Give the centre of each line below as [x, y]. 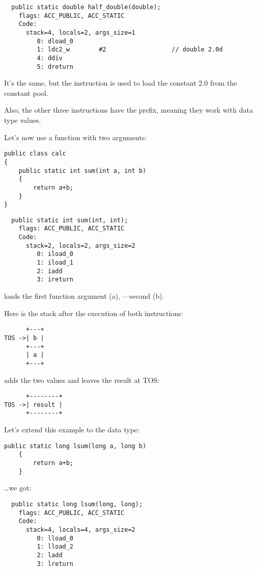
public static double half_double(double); [86, 7]
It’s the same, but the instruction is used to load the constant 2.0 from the [121, 83]
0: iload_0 [55, 254]
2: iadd [50, 271]
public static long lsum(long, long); [77, 504]
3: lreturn [55, 564]
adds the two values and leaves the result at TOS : [82, 380]
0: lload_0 [55, 538]
